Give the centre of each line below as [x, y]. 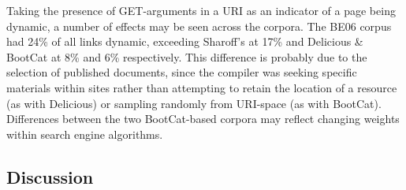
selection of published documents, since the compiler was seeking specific [182, 72]
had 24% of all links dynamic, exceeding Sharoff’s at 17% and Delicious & [185, 41]
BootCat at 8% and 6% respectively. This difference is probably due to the [187, 56]
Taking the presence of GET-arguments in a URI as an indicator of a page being [201, 10]
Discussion [50, 176]
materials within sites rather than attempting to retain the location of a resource [202, 87]
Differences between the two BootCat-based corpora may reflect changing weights [203, 119]
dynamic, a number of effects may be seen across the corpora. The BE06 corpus [199, 26]
